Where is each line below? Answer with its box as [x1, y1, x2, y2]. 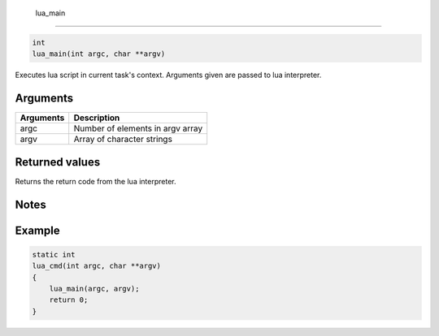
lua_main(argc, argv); [49, 284, 140, 293]
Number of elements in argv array [73, 123, 203, 134]
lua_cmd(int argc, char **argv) [32, 261, 162, 271]
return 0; [49, 295, 89, 304]
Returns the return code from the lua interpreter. [15, 176, 176, 186]
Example [15, 223, 60, 237]
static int [32, 250, 76, 259]
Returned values [15, 155, 101, 169]
